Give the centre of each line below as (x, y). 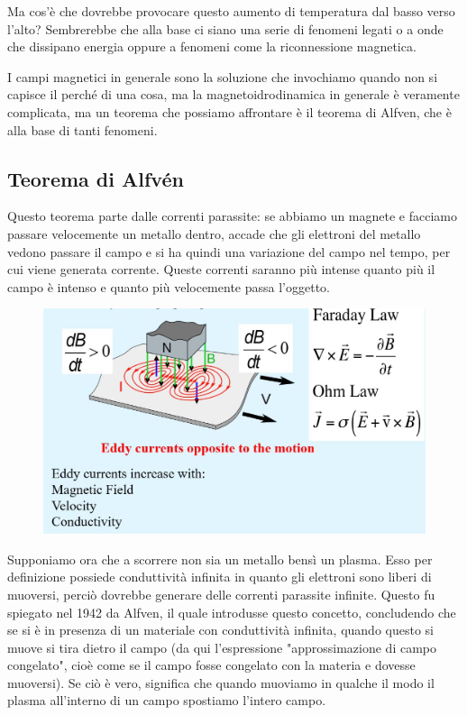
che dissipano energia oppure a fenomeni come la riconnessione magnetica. (212, 46)
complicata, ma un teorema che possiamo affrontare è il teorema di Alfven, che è (229, 111)
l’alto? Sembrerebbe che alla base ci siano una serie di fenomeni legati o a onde (225, 28)
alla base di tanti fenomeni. (82, 129)
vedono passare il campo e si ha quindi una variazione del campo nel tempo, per (229, 251)
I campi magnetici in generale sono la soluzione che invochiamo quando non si (223, 76)
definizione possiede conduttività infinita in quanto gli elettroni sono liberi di (220, 577)
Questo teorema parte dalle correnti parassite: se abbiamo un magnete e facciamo (232, 216)
